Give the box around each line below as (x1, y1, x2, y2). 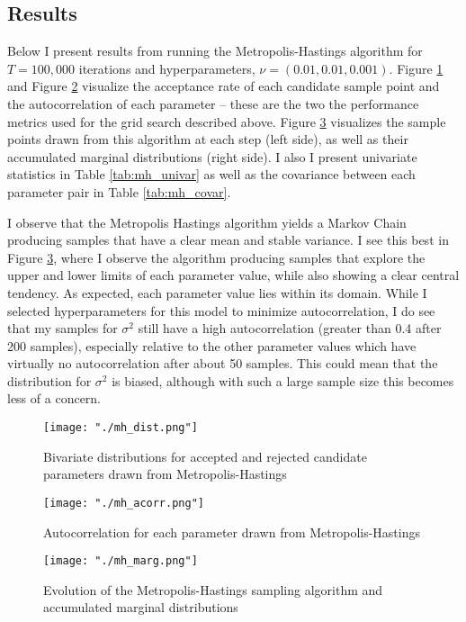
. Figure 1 (389, 59, 444, 77)
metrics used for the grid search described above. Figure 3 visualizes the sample (7, 112, 446, 131)
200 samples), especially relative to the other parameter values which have (7, 336, 417, 355)
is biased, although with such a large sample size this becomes (112, 371, 454, 390)
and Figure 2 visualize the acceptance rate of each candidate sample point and (7, 77, 440, 95)
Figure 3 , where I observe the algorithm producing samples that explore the (7, 248, 426, 266)
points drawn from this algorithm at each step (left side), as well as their (7, 130, 408, 149)
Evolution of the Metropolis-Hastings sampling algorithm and (43, 580, 383, 599)
